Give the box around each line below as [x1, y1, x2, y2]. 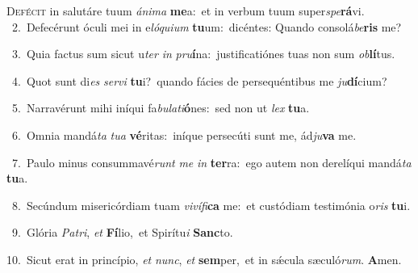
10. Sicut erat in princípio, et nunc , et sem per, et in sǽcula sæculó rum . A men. [6, 250, 402, 267]
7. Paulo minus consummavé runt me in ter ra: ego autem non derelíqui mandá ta [11, 153, 412, 170]
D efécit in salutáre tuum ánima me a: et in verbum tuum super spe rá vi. [6, 2, 365, 19]
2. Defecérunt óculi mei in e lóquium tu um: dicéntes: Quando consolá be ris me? [11, 18, 402, 35]
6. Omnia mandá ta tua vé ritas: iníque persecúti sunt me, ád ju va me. [11, 126, 357, 143]
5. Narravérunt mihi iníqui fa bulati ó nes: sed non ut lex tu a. [11, 99, 310, 116]
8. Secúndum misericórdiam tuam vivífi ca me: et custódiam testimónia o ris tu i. [11, 196, 411, 213]
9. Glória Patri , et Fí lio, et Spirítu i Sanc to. [11, 224, 233, 241]
